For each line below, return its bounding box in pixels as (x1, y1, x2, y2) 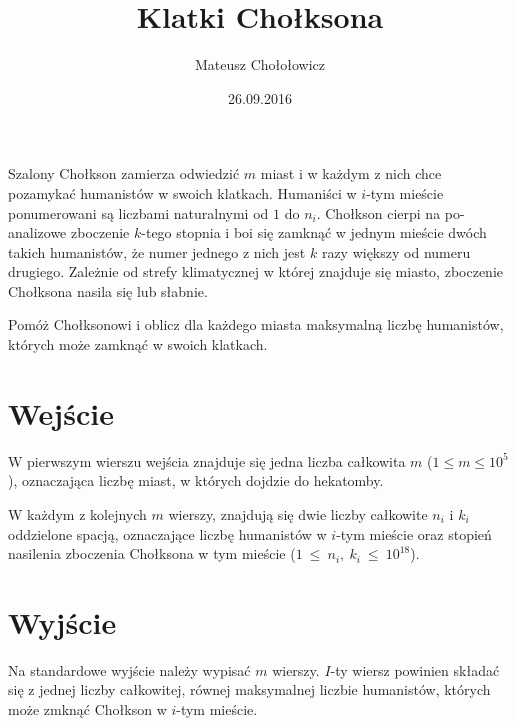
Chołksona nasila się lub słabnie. (8, 280, 208, 301)
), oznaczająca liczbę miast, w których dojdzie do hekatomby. (8, 470, 384, 491)
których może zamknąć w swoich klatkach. (8, 334, 268, 355)
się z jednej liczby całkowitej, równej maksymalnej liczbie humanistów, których (8, 679, 491, 700)
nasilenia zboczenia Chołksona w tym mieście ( (8, 543, 296, 564)
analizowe (8, 222, 67, 243)
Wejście (8, 392, 114, 433)
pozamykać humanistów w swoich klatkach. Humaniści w (8, 182, 357, 203)
